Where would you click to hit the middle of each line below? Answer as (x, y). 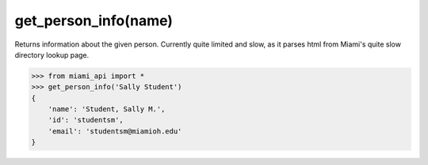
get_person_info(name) (94, 21)
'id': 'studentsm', (86, 120)
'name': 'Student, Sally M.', (107, 109)
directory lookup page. (52, 54)
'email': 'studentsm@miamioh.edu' (115, 131)
